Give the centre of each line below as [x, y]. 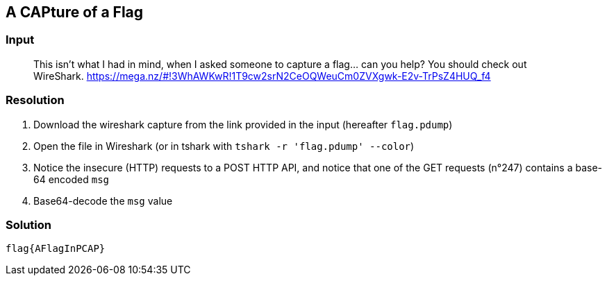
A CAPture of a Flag [75, 12]
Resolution [35, 100]
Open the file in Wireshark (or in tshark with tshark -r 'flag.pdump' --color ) [224, 146]
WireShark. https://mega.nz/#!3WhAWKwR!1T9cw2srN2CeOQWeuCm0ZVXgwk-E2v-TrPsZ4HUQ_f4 [262, 76]
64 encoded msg [72, 179]
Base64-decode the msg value [103, 201]
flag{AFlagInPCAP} [56, 249]
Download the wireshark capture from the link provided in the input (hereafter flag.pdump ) [243, 124]
